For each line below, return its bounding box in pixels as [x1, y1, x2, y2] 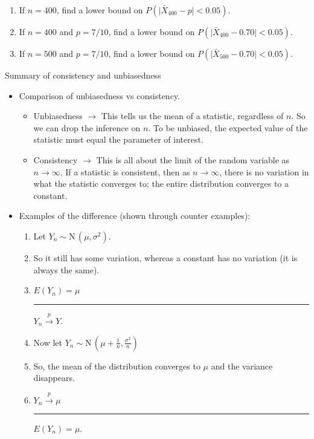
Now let [33, 336, 63, 348]
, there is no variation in [219, 165, 309, 178]
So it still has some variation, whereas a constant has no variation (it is [33, 251, 298, 264]
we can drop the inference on [33, 121, 141, 134]
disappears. [33, 371, 75, 384]
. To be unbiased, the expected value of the [148, 121, 308, 134]
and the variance [211, 359, 273, 372]
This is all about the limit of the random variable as [96, 153, 290, 166]
